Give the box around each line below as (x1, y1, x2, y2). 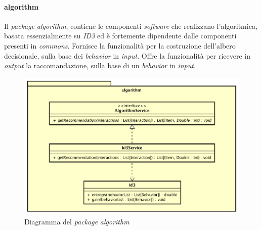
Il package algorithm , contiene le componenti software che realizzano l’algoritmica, (4, 20, 257, 31)
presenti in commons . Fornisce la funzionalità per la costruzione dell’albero (4, 40, 236, 51)
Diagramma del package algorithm (24, 216, 129, 226)
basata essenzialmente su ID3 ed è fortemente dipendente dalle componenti (4, 30, 237, 41)
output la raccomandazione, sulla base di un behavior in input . (4, 60, 196, 71)
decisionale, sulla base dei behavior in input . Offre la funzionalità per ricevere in (4, 50, 251, 61)
